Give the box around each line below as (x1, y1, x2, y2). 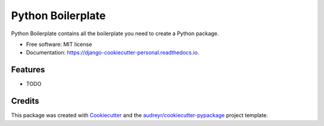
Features (11, 64, 45, 75)
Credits (11, 96, 40, 106)
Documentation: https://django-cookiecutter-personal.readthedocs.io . (26, 49, 199, 56)
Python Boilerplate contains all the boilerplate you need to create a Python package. (11, 30, 219, 37)
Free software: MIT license (26, 41, 92, 48)
